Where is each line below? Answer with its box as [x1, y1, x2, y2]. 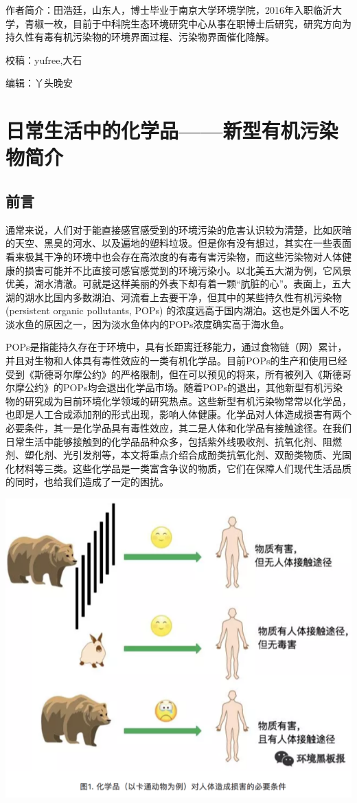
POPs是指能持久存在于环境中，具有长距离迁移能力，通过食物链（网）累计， [5, 340, 347, 354]
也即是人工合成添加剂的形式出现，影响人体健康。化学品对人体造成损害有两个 [5, 407, 352, 421]
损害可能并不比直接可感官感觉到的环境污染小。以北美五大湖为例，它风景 [24, 263, 352, 277]
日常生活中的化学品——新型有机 [5, 116, 300, 144]
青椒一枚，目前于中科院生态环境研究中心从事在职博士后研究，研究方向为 [24, 16, 352, 30]
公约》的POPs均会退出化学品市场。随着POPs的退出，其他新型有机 [24, 380, 323, 395]
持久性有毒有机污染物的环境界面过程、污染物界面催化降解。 [5, 30, 275, 44]
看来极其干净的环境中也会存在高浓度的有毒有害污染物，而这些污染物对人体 [5, 249, 342, 263]
